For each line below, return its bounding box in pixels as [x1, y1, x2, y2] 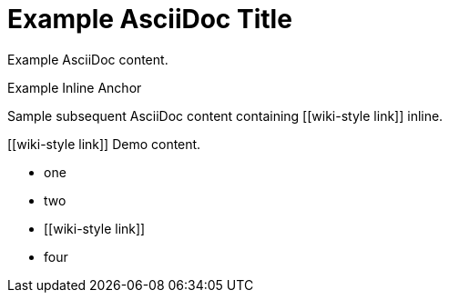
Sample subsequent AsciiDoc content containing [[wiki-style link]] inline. [7, 107, 444, 124]
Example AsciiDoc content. [7, 51, 168, 67]
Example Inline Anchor [7, 79, 142, 95]
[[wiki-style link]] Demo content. [7, 135, 201, 152]
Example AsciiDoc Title [7, 4, 292, 35]
